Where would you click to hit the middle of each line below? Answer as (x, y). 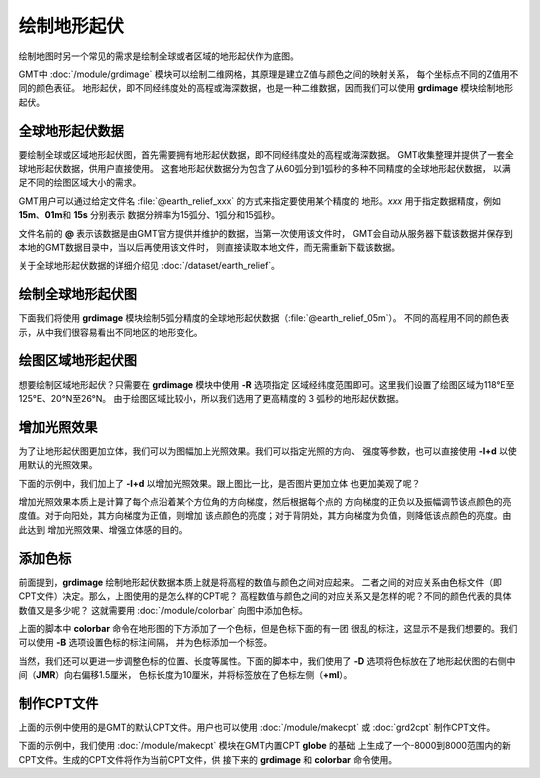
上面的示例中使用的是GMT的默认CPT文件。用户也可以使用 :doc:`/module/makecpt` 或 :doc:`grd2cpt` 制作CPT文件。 (257, 727)
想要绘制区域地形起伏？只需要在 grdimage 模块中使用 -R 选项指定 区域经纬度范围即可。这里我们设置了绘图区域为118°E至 (266, 384)
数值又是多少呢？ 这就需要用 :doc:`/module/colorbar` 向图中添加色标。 (163, 610)
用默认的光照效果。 (58, 465)
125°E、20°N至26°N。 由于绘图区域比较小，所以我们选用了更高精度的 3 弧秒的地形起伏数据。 (211, 398)
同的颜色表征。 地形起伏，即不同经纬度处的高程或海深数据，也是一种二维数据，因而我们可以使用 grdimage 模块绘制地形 (266, 88)
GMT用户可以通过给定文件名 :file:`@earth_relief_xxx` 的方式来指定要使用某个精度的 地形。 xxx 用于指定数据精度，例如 (260, 201)
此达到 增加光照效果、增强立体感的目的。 (103, 529)
